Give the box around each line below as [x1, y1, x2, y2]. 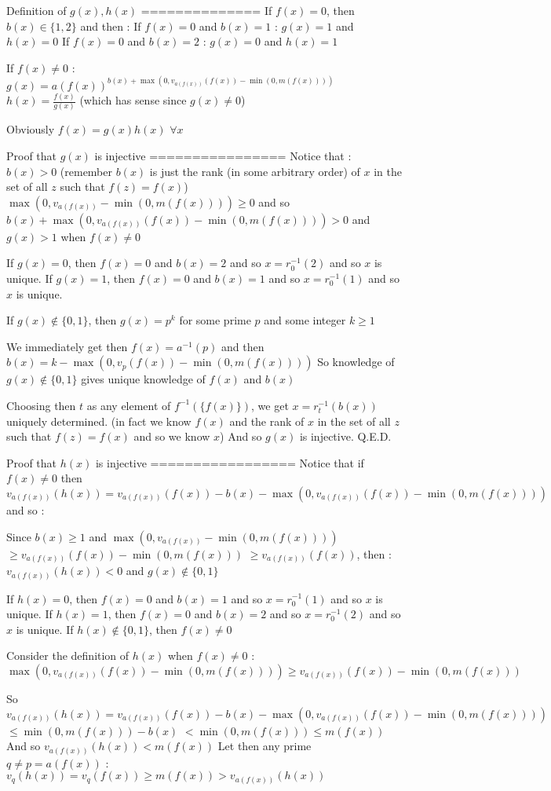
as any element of [86, 397, 171, 413]
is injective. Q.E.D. [299, 428, 392, 445]
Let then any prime [217, 738, 312, 754]
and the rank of [229, 412, 305, 429]
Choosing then [6, 397, 76, 413]
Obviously [6, 121, 55, 137]
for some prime [179, 312, 251, 328]
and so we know [133, 428, 210, 445]
